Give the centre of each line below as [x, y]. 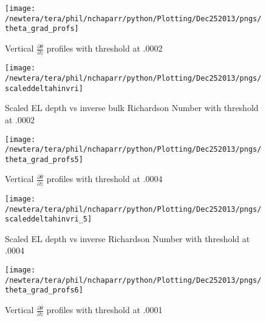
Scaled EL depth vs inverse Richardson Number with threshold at [128, 238]
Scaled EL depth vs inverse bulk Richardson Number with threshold [132, 108]
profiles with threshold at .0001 [104, 310]
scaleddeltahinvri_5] [49, 219]
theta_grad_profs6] [44, 290]
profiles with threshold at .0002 [104, 48]
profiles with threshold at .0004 [104, 179]
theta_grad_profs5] [44, 159]
